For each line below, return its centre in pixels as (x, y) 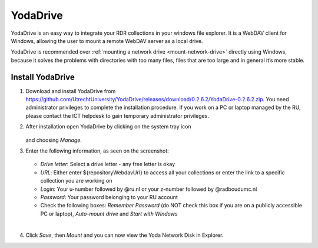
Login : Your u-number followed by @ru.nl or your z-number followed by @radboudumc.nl (149, 189)
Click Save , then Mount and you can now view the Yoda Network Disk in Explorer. (125, 235)
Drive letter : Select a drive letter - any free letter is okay (108, 164)
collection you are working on (76, 181)
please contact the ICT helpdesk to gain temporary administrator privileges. (117, 115)
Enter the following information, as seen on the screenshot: (97, 151)
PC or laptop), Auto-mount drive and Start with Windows (109, 214)
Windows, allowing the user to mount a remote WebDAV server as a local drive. (107, 41)
